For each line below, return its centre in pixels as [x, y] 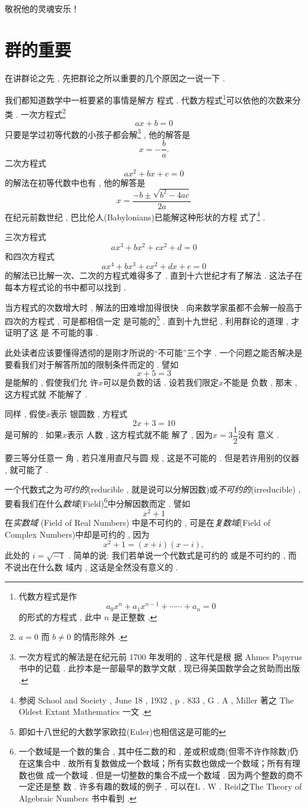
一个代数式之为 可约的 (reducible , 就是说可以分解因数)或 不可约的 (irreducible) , [153, 489]
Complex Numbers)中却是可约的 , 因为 [77, 534]
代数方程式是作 [48, 596]
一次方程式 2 [44, 113]
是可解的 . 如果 [34, 435]
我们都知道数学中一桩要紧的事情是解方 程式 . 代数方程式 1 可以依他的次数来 [149, 99]
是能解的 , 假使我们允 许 [52, 382]
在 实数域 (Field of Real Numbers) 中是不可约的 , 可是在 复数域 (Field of [138, 523]
